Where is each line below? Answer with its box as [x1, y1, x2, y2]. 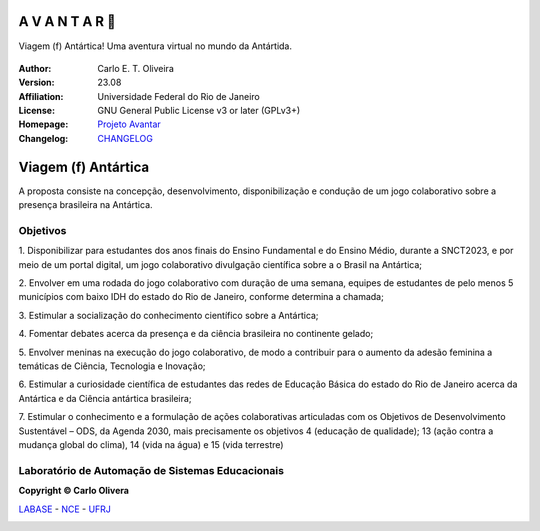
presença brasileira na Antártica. [18, 199, 154, 211]
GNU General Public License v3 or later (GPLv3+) [97, 105, 301, 117]
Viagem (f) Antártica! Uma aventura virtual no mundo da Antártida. [18, 40, 293, 52]
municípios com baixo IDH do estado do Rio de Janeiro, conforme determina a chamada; [18, 291, 384, 303]
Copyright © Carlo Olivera [18, 485, 130, 497]
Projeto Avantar [97, 118, 162, 130]
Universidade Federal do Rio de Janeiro [97, 90, 260, 102]
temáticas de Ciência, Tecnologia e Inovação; [18, 360, 206, 372]
